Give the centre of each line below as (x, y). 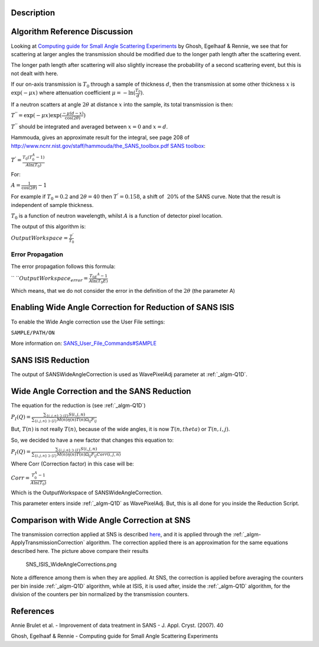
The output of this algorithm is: (48, 227)
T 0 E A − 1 (98, 276)
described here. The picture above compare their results (80, 551)
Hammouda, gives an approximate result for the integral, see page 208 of (100, 138)
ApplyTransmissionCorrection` (48, 543)
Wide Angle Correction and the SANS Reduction (101, 391)
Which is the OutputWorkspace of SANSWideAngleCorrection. (87, 492)
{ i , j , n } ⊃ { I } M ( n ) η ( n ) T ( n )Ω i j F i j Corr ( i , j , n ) (78, 454)
